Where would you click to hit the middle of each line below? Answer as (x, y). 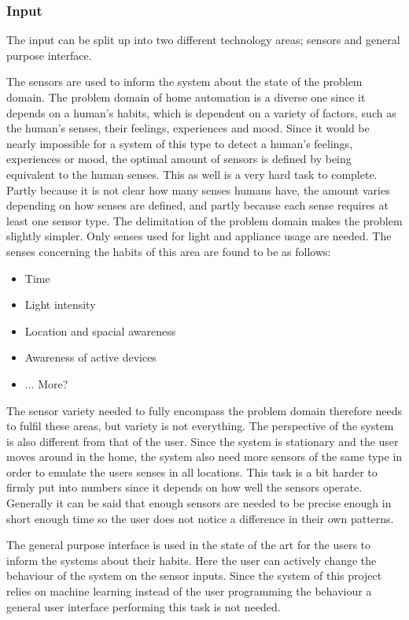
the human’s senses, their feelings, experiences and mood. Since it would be (188, 128)
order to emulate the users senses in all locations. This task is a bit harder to (192, 471)
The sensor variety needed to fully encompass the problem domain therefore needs (204, 410)
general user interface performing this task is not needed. (144, 606)
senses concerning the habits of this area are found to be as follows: (169, 251)
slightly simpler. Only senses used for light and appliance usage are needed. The (199, 236)
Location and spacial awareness (100, 330)
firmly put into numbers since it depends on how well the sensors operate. (184, 487)
